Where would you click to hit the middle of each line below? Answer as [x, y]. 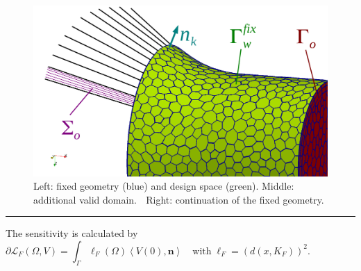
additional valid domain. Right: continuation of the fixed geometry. [179, 199]
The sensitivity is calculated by [72, 233]
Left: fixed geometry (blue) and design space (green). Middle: [164, 186]
